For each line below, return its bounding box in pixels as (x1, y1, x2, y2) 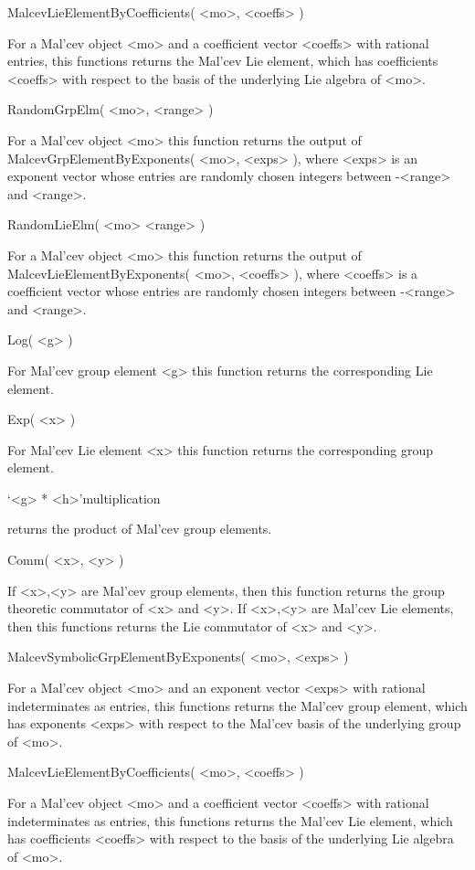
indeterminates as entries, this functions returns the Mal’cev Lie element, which (7, 811, 453, 830)
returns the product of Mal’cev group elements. (7, 519, 272, 538)
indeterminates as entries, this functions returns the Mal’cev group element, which (7, 695, 468, 715)
